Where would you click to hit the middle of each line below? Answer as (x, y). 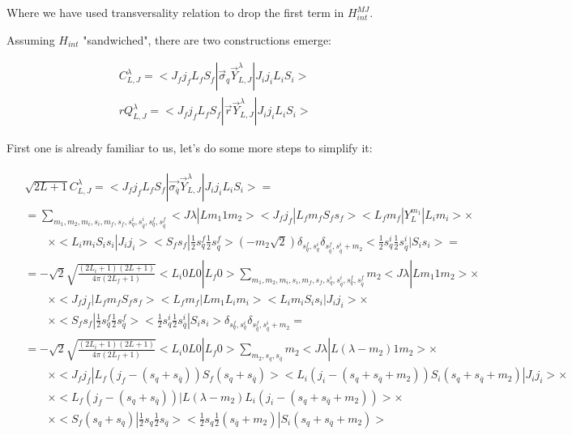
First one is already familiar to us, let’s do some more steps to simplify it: (190, 148)
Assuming (31, 39)
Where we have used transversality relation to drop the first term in (175, 12)
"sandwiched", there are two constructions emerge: (207, 39)
